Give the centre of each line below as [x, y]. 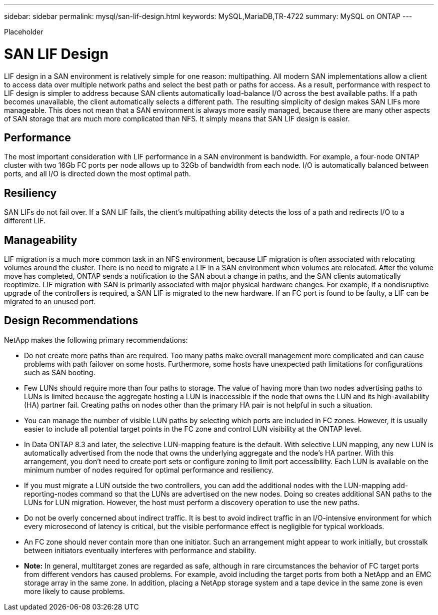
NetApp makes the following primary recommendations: [96, 340]
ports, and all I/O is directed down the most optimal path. [97, 174]
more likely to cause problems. [74, 591]
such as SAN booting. [60, 372]
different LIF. [25, 221]
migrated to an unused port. [50, 302]
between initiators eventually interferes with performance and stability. [140, 550]
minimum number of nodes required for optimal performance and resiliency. [149, 470]
